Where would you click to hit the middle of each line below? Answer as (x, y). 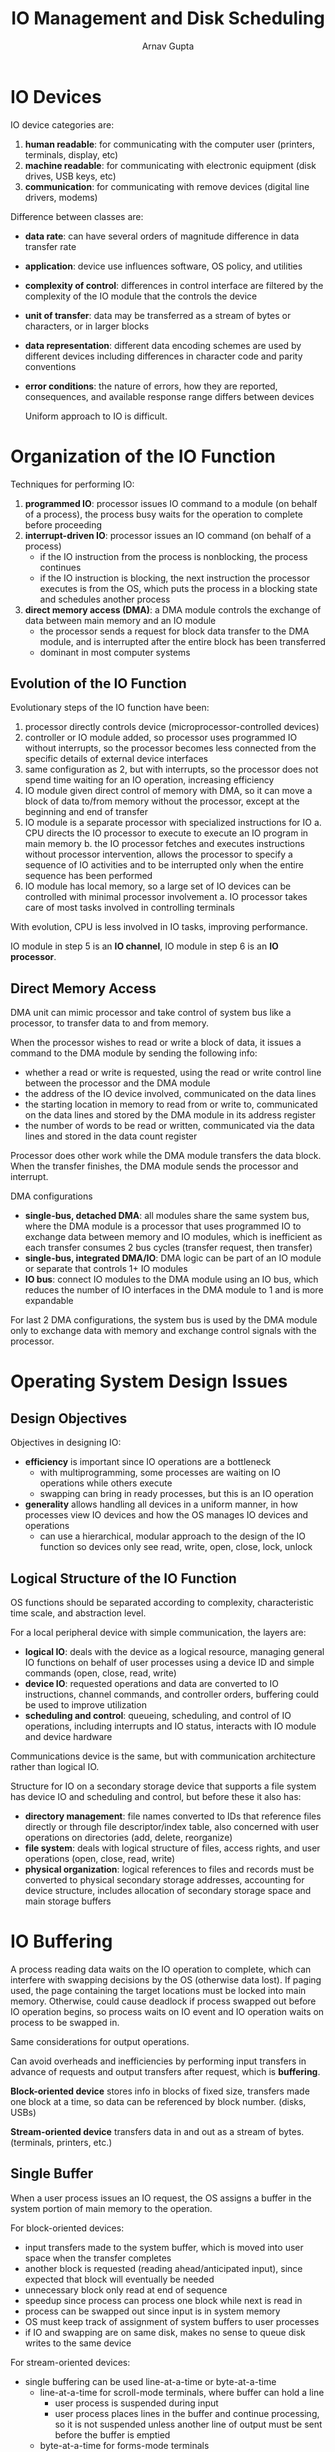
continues (60, 567)
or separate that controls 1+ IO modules (106, 1269)
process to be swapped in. (65, 2022)
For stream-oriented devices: (70, 2362)
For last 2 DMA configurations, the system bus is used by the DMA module (164, 1320)
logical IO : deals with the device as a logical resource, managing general (174, 1652)
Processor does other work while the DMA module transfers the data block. (166, 1156)
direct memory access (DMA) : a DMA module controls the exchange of (173, 609)
